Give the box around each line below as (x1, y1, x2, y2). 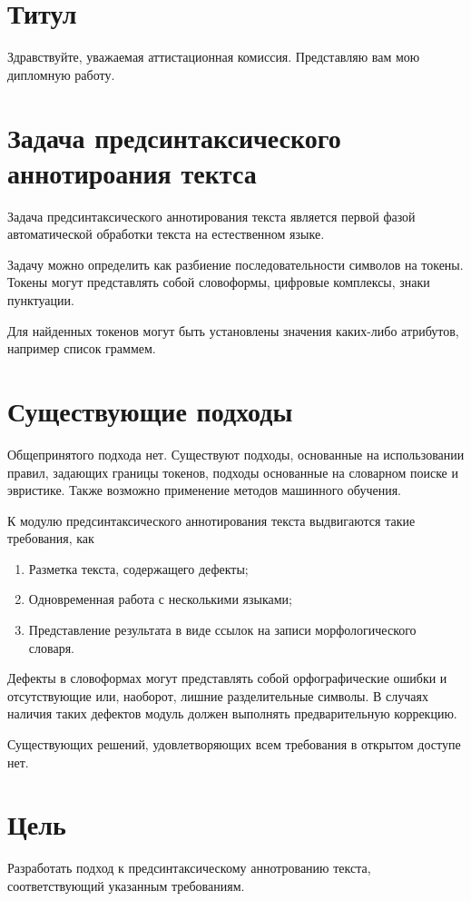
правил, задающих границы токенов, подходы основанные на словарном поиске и (7, 462, 458, 481)
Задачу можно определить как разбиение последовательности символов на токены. (7, 254, 464, 273)
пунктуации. (7, 291, 74, 309)
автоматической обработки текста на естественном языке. (7, 224, 325, 243)
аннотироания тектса (7, 153, 257, 191)
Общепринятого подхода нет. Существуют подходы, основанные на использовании (7, 444, 465, 463)
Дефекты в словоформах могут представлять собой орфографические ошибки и (7, 668, 447, 688)
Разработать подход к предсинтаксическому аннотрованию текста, (7, 858, 371, 877)
